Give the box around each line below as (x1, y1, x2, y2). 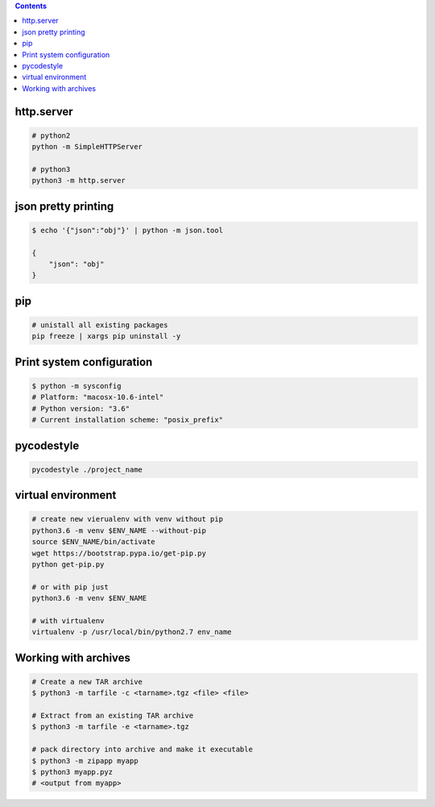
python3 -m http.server (31, 176, 126, 185)
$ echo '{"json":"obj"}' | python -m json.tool (31, 226, 223, 235)
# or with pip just (31, 582, 109, 592)
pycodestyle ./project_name (31, 464, 143, 474)
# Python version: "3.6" (31, 404, 130, 413)
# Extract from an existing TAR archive (31, 711, 193, 721)
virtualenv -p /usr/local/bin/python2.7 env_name (31, 627, 232, 637)
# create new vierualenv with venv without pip (31, 514, 223, 524)
